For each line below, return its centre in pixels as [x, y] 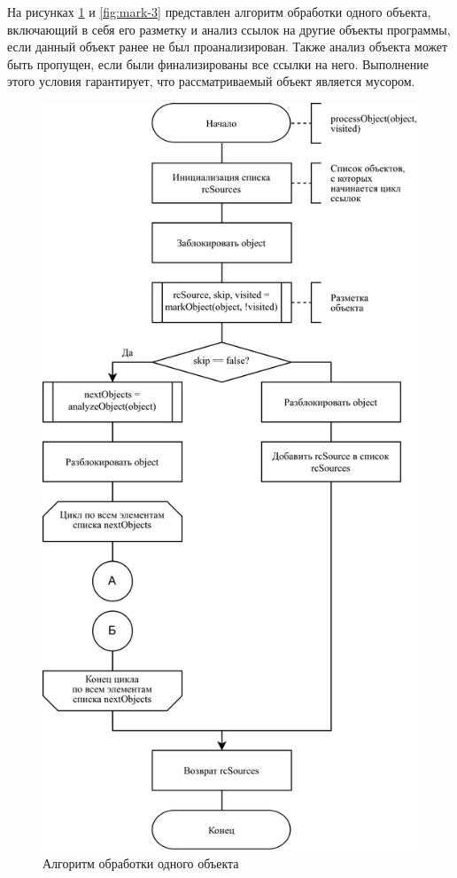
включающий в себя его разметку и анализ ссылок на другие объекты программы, [229, 29]
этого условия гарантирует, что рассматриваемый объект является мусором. [211, 81]
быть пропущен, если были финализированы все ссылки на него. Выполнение [218, 63]
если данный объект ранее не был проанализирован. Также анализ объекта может [228, 47]
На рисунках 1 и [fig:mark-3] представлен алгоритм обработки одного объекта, [219, 12]
